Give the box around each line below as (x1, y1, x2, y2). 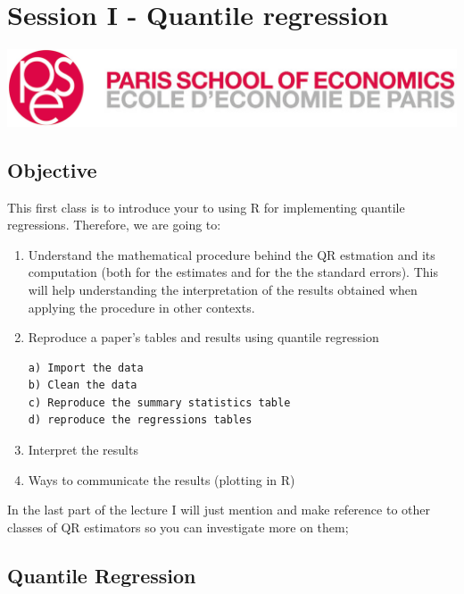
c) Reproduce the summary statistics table (28, 396, 291, 409)
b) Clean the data (28, 379, 137, 392)
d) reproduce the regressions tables (28, 414, 253, 427)
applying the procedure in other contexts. (28, 297, 255, 316)
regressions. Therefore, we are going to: (7, 215, 221, 234)
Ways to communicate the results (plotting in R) (28, 470, 295, 489)
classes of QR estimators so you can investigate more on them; (7, 517, 349, 536)
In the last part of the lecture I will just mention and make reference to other (7, 500, 430, 519)
